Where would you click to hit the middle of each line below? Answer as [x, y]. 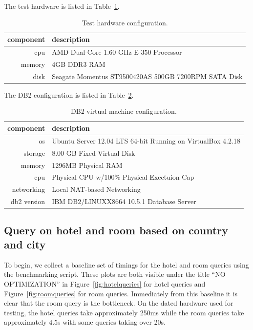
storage [34, 153]
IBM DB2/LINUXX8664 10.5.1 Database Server [124, 201]
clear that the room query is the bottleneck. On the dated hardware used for [119, 303]
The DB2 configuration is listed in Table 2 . [69, 94]
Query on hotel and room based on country [116, 230]
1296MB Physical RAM [87, 165]
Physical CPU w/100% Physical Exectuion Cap [123, 177]
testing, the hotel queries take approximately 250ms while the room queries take [124, 312]
